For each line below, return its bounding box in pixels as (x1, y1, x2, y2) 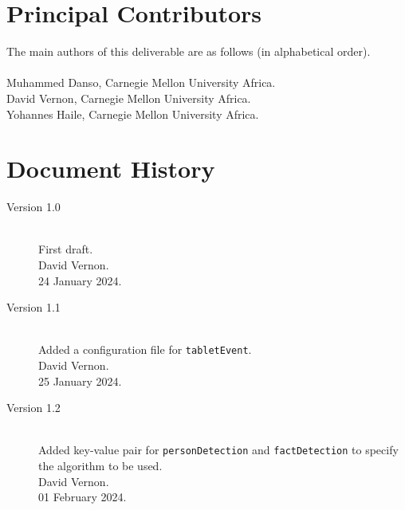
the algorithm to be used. (38, 457, 163, 474)
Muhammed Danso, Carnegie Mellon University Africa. (6, 74, 276, 91)
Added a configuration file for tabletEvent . (38, 341, 252, 358)
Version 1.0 (6, 198, 61, 215)
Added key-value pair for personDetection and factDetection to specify (38, 441, 399, 458)
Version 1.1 (6, 299, 61, 316)
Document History (6, 152, 215, 185)
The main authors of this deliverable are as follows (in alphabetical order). (6, 43, 371, 60)
